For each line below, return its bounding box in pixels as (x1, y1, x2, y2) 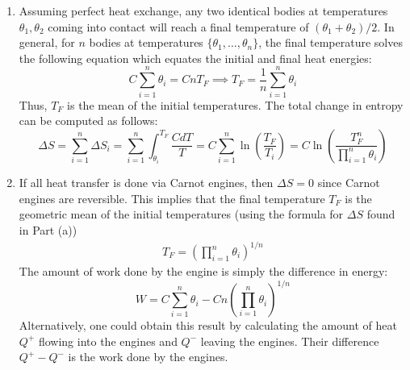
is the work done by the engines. (68, 348, 228, 365)
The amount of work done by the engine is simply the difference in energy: (19, 263, 388, 280)
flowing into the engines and (38, 332, 178, 349)
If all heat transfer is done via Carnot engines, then (19, 174, 274, 191)
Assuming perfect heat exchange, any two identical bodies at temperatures (19, 2, 388, 19)
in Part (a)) (19, 221, 77, 238)
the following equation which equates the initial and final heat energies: (19, 49, 372, 66)
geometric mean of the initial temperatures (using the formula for (19, 206, 344, 222)
